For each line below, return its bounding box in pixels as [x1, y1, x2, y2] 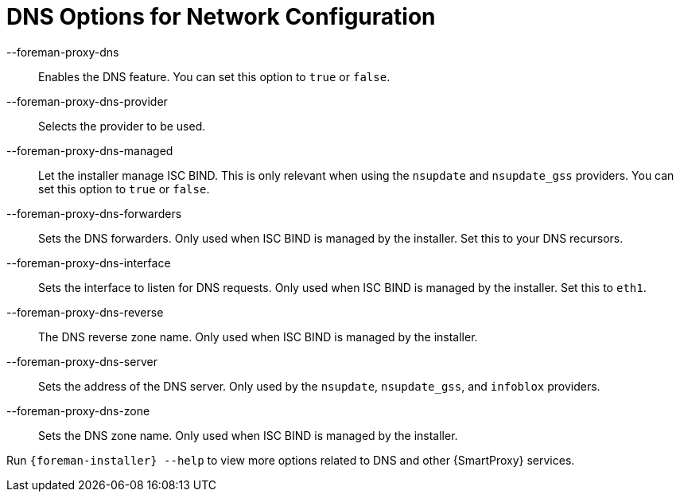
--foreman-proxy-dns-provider [6, 94, 168, 108]
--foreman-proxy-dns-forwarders [6, 206, 182, 220]
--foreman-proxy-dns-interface [6, 255, 171, 270]
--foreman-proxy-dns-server [6, 354, 157, 368]
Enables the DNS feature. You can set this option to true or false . [38, 69, 391, 84]
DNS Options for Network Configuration [6, 3, 436, 30]
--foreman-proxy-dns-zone [6, 403, 150, 418]
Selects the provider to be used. [38, 119, 206, 133]
